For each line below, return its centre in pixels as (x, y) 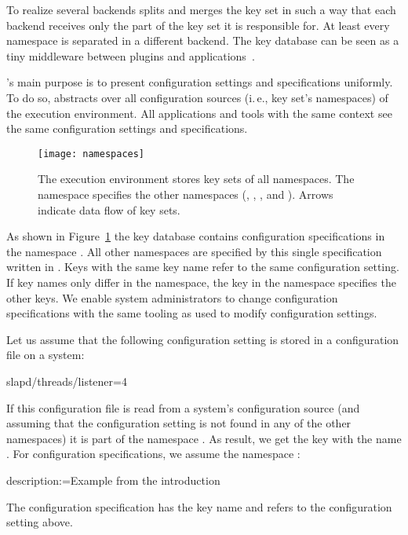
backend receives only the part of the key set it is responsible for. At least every (198, 25)
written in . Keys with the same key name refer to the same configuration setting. (203, 267)
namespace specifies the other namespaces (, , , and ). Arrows (186, 194)
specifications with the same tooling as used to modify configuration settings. (192, 313)
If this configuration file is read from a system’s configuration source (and (183, 407)
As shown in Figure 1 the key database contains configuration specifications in (196, 236)
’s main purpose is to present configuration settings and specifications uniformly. (200, 82)
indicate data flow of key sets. (109, 209)
